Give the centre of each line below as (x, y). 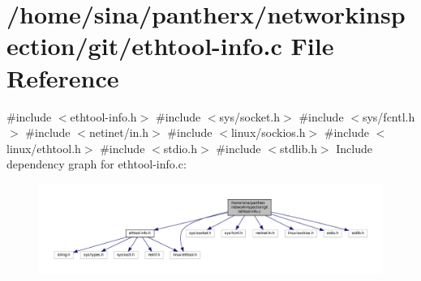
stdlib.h (298, 148)
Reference (63, 77)
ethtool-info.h (103, 116)
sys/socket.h (250, 116)
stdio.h (180, 148)
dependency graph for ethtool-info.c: (97, 164)
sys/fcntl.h (389, 116)
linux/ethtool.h (44, 148)
